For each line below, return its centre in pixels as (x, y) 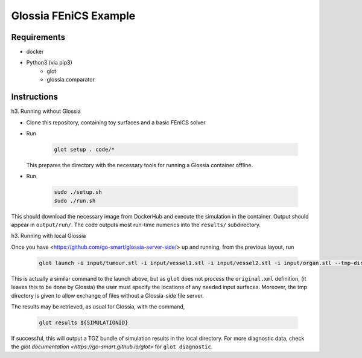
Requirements (38, 37)
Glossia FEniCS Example (73, 16)
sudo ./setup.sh (78, 192)
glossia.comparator (71, 80)
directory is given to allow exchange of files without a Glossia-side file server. (108, 295)
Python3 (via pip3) (49, 63)
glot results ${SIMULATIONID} (84, 322)
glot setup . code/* (84, 149)
